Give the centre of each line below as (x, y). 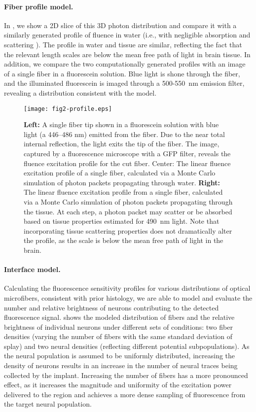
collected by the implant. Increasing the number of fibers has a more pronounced (126, 375)
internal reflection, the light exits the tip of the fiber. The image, (122, 144)
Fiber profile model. (39, 6)
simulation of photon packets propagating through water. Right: (122, 182)
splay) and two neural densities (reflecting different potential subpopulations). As (127, 346)
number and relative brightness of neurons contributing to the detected (111, 307)
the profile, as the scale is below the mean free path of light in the (124, 240)
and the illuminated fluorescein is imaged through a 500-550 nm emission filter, (124, 83)
